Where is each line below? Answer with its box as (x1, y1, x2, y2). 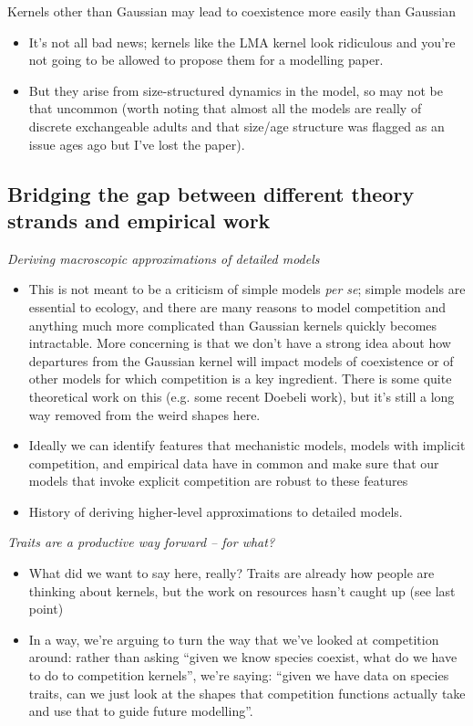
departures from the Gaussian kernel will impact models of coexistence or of (28, 351, 454, 370)
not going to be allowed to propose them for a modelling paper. (28, 50, 384, 69)
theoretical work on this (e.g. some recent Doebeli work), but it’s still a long (28, 386, 455, 405)
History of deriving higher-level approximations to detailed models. (28, 501, 403, 521)
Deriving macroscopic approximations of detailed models (7, 248, 320, 268)
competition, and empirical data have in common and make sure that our (28, 453, 439, 472)
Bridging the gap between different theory (7, 179, 415, 207)
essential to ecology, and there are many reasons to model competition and (28, 297, 447, 316)
